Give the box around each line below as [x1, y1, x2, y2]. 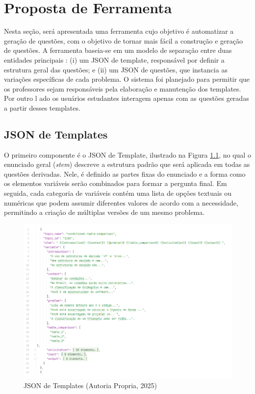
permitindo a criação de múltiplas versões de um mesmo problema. [4, 207, 205, 217]
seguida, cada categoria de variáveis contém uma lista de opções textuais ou [4, 188, 231, 198]
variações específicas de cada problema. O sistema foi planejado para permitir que [4, 74, 250, 84]
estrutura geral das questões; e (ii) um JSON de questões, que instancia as [4, 64, 228, 74]
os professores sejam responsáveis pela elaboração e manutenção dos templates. [4, 83, 241, 93]
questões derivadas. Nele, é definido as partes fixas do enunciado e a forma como [4, 168, 246, 179]
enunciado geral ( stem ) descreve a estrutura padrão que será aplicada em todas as [4, 159, 250, 169]
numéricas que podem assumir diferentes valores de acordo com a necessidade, [4, 197, 238, 208]
